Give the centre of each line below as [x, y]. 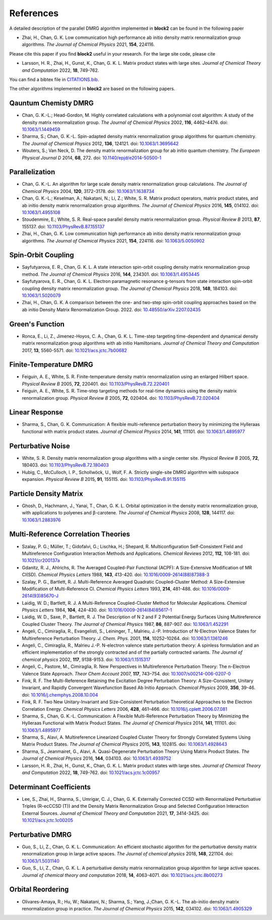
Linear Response [36, 413]
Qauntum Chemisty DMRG [52, 103]
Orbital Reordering [39, 889]
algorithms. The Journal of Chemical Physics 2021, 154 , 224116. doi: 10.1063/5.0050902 [113, 240]
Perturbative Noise [40, 446]
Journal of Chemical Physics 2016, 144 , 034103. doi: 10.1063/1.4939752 [96, 758]
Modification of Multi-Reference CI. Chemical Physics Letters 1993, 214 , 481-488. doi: [111, 589]
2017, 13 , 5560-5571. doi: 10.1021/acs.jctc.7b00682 [75, 350]
